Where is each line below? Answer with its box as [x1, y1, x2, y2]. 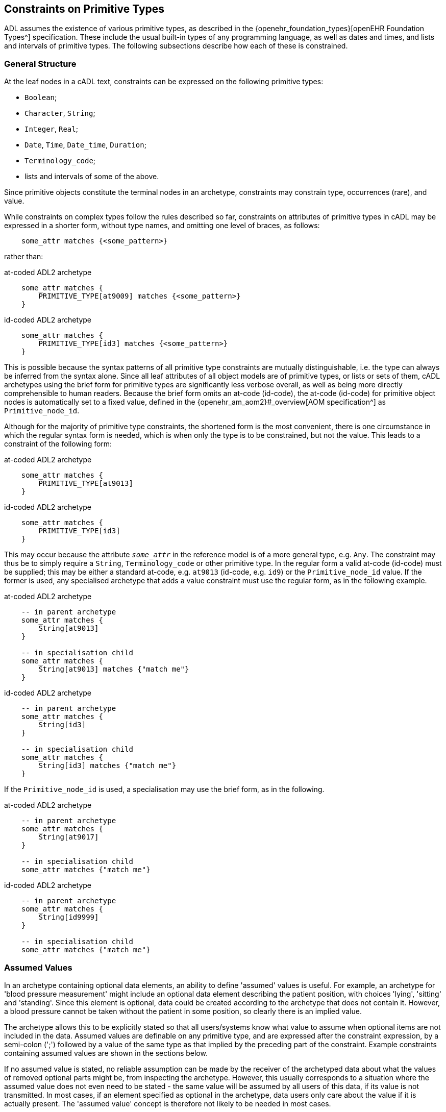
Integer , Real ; [24, 125, 78, 134]
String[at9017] [38, 833, 99, 842]
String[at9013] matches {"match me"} [38, 665, 189, 674]
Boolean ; [24, 93, 57, 102]
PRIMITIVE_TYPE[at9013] [38, 479, 133, 488]
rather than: [4, 252, 43, 261]
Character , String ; [24, 109, 95, 118]
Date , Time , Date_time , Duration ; [24, 140, 146, 150]
